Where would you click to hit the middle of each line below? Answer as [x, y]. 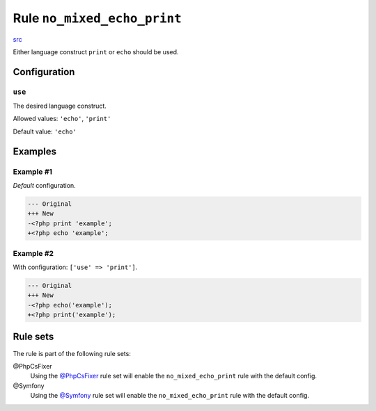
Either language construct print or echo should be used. [96, 51]
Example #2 [33, 253]
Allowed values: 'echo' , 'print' [62, 119]
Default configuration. [44, 186]
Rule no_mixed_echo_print [97, 18]
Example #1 [32, 172]
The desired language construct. [60, 106]
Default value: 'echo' [45, 131]
